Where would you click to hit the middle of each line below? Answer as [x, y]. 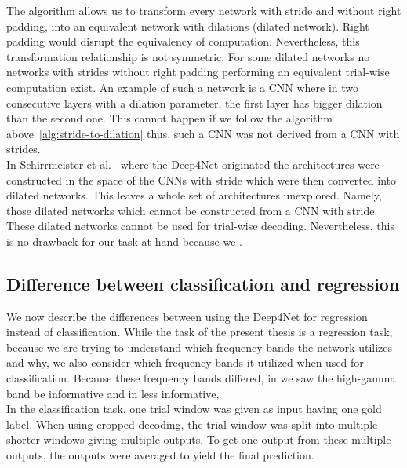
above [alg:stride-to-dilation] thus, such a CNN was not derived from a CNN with [203, 133]
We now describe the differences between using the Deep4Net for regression [187, 316]
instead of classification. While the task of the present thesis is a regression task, [200, 332]
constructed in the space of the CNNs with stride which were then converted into [202, 179]
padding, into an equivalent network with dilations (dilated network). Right [188, 26]
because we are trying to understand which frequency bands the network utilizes [200, 347]
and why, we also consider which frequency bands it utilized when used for [185, 362]
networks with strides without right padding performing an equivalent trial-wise [198, 72]
